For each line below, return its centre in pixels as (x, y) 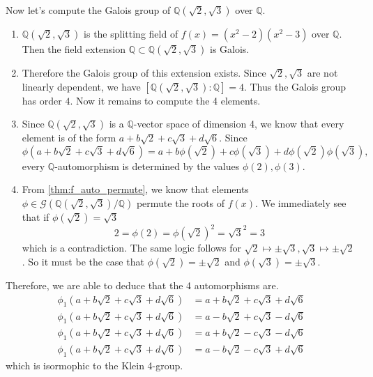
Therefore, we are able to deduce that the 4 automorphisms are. (142, 285)
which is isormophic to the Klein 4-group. (94, 365)
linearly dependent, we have (81, 86)
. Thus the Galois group (295, 86)
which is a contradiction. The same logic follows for (131, 248)
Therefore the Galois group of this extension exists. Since (144, 72)
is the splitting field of (131, 33)
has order (42, 100)
